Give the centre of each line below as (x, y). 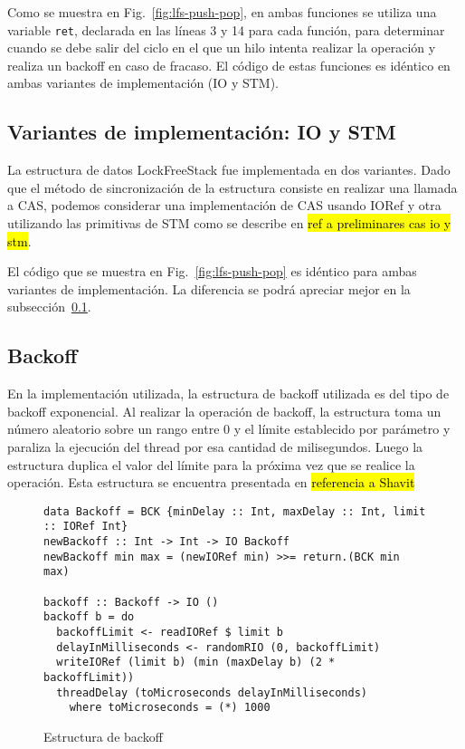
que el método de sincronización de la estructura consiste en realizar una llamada (232, 187)
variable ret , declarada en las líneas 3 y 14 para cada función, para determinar (226, 29)
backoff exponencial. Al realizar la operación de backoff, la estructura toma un (224, 411)
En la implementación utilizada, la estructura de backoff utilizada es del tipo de (228, 394)
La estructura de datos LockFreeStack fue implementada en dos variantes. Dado (229, 170)
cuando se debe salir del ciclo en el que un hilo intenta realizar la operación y (222, 48)
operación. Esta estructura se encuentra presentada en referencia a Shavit (211, 482)
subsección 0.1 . (49, 307)
